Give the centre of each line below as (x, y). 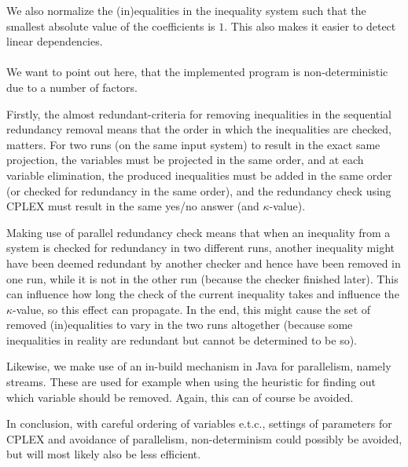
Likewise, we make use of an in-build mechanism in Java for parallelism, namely (199, 366)
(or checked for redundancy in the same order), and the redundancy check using (199, 190)
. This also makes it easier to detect (310, 26)
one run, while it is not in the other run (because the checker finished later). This (202, 278)
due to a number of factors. (72, 87)
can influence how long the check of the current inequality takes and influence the (203, 294)
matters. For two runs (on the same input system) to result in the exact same (193, 144)
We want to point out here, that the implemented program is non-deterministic (197, 72)
